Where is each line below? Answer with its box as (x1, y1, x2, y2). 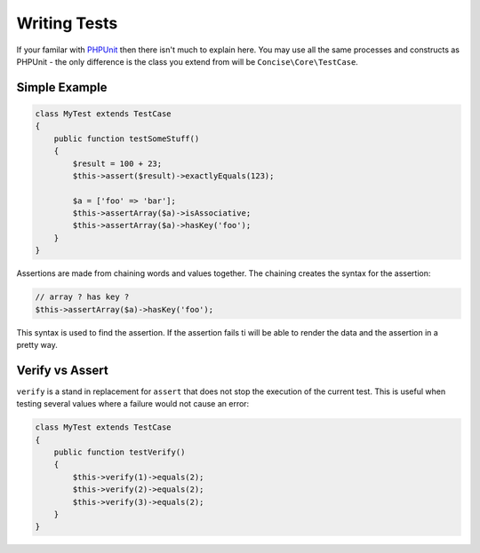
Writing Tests (16, 13, 118, 33)
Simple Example (16, 80, 108, 95)
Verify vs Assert (16, 362, 108, 377)
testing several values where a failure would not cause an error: (16, 399, 250, 409)
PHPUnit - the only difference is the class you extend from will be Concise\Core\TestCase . (16, 56, 359, 67)
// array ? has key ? (35, 292, 130, 302)
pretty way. (16, 339, 58, 350)
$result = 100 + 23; (72, 158, 163, 169)
